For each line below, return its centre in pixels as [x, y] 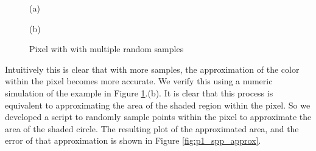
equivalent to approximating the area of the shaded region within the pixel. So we [158, 105]
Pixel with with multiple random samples [107, 49]
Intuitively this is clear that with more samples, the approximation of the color [152, 69]
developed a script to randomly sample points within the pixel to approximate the [158, 117]
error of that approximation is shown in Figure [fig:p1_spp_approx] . [133, 140]
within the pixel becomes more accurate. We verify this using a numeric [139, 81]
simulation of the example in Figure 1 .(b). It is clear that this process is [139, 92]
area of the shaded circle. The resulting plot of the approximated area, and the [152, 128]
